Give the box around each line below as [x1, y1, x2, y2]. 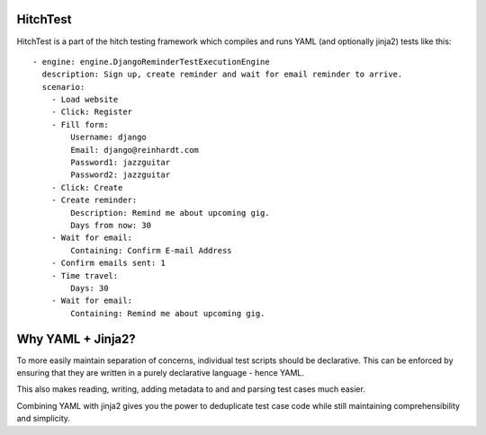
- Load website [50, 94, 119, 105]
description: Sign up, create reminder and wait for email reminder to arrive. [41, 69, 403, 80]
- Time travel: [50, 271, 119, 280]
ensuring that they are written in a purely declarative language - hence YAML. [16, 368, 305, 378]
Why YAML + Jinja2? [16, 331, 137, 346]
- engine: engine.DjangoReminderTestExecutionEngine [32, 57, 270, 67]
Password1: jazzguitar [70, 157, 171, 168]
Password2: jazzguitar [70, 170, 171, 180]
